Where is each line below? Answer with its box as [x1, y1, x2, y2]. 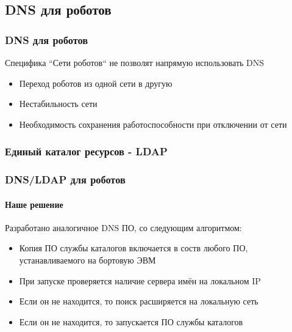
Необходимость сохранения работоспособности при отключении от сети [19, 117, 287, 130]
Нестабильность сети [19, 97, 98, 110]
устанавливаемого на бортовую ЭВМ [19, 254, 156, 267]
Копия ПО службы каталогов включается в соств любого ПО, [19, 242, 248, 254]
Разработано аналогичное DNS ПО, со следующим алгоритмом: [5, 221, 242, 234]
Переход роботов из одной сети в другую [19, 76, 173, 89]
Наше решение [5, 197, 63, 210]
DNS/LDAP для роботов [5, 172, 126, 187]
